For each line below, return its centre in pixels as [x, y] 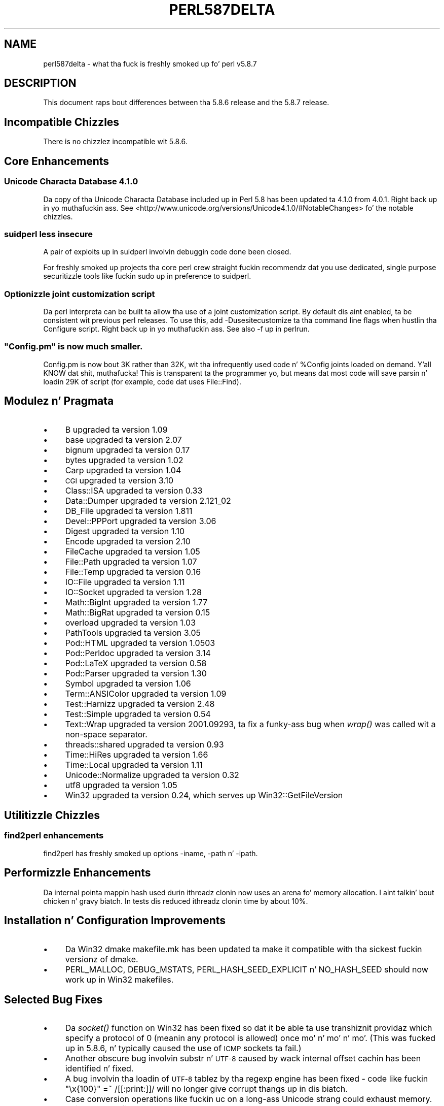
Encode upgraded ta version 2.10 [128, 541]
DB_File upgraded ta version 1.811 [129, 511]
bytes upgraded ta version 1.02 [124, 460]
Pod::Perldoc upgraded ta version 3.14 [138, 653]
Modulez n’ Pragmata [59, 401]
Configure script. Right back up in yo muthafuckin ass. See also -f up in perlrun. [176, 329]
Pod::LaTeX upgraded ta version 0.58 [136, 663]
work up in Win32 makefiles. [119, 979]
